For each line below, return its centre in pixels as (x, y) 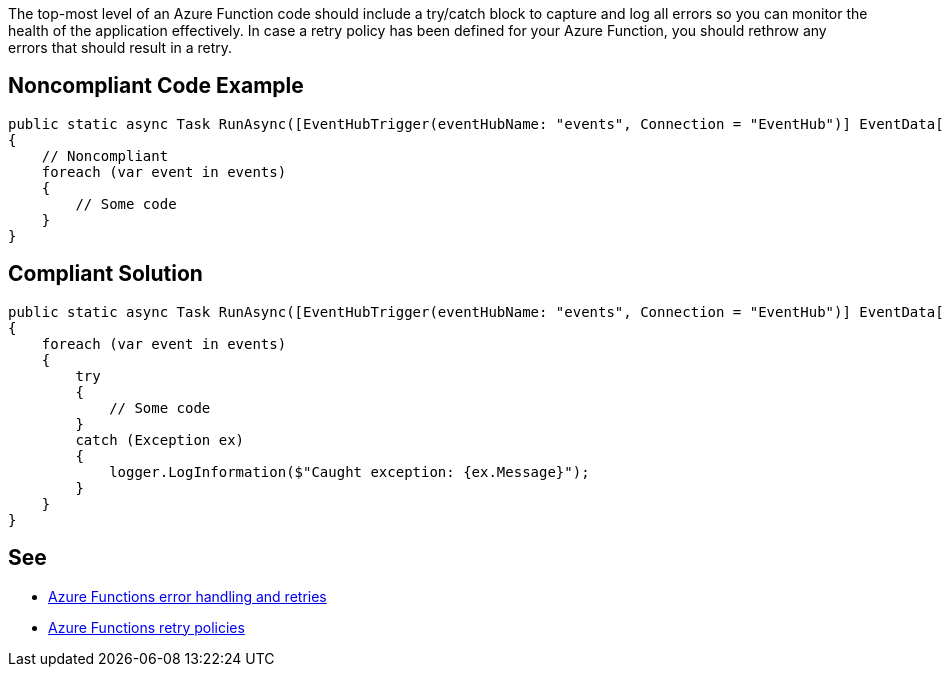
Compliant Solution (105, 274)
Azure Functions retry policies (146, 627)
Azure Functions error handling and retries (187, 596)
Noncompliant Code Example (156, 86)
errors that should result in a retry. (120, 47)
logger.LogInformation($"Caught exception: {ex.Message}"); (349, 471)
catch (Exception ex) (160, 439)
